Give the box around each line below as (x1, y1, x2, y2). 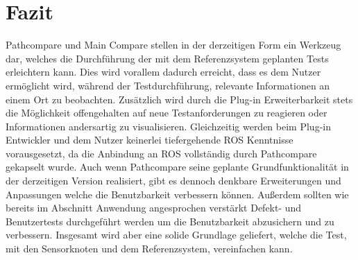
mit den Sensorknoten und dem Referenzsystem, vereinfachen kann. (6, 241, 293, 256)
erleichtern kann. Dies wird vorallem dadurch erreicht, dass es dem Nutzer (6, 64, 321, 79)
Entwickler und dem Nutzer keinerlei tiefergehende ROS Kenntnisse (6, 132, 293, 147)
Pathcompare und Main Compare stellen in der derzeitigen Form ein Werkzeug (6, 37, 341, 52)
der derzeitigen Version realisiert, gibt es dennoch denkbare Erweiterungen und (6, 173, 341, 188)
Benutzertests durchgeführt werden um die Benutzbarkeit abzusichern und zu (6, 214, 334, 228)
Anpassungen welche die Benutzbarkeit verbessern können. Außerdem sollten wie (6, 187, 349, 201)
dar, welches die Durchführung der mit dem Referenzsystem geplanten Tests (6, 51, 329, 65)
